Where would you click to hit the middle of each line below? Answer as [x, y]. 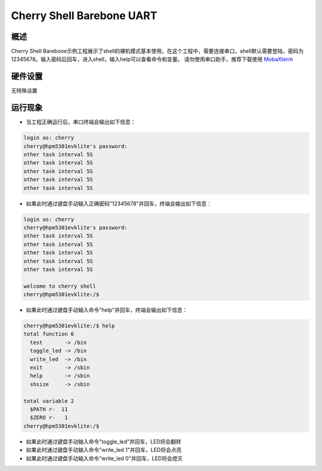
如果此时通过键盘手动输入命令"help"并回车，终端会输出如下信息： [107, 310]
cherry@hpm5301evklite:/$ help [69, 326]
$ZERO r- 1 [49, 418]
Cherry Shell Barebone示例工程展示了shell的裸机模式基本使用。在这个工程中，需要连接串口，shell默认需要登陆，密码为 [157, 51]
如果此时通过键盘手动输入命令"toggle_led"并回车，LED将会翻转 [104, 441]
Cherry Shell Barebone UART [84, 16]
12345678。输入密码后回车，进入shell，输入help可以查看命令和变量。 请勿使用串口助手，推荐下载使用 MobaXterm [152, 59]
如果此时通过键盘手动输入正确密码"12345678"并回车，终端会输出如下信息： [119, 204]
